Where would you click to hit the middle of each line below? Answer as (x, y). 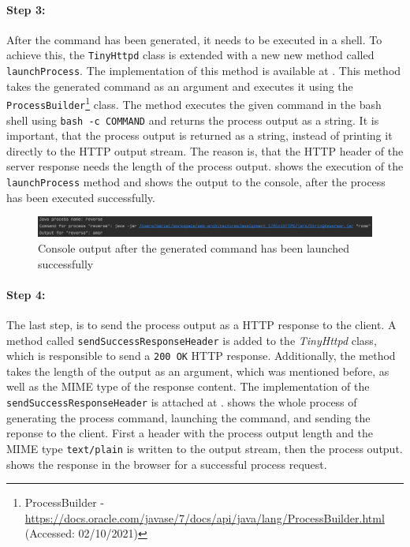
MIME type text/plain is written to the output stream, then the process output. (205, 448)
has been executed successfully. (81, 197)
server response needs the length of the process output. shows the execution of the (205, 166)
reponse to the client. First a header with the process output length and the (190, 433)
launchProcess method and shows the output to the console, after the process (196, 182)
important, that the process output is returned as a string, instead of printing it (199, 135)
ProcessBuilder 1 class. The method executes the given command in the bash (194, 103)
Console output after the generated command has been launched (194, 247)
